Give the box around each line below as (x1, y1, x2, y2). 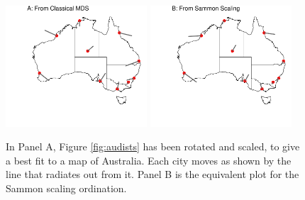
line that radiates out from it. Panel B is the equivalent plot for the (6, 167, 299, 182)
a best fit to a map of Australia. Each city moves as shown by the (6, 152, 292, 167)
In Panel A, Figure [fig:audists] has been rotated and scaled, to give (6, 139, 300, 154)
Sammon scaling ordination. (6, 181, 127, 196)
